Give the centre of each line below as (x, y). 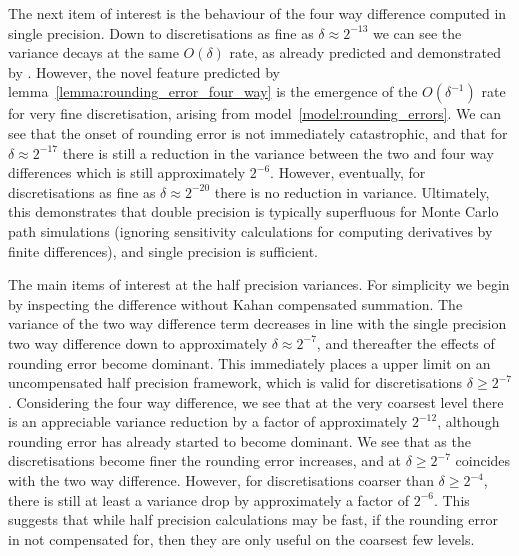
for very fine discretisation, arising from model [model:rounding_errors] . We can (255, 113)
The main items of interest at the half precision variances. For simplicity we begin (259, 284)
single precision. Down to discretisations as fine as (161, 32)
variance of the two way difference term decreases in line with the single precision (257, 323)
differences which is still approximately (127, 172)
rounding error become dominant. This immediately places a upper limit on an (249, 362)
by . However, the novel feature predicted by (144, 71)
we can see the (417, 32)
